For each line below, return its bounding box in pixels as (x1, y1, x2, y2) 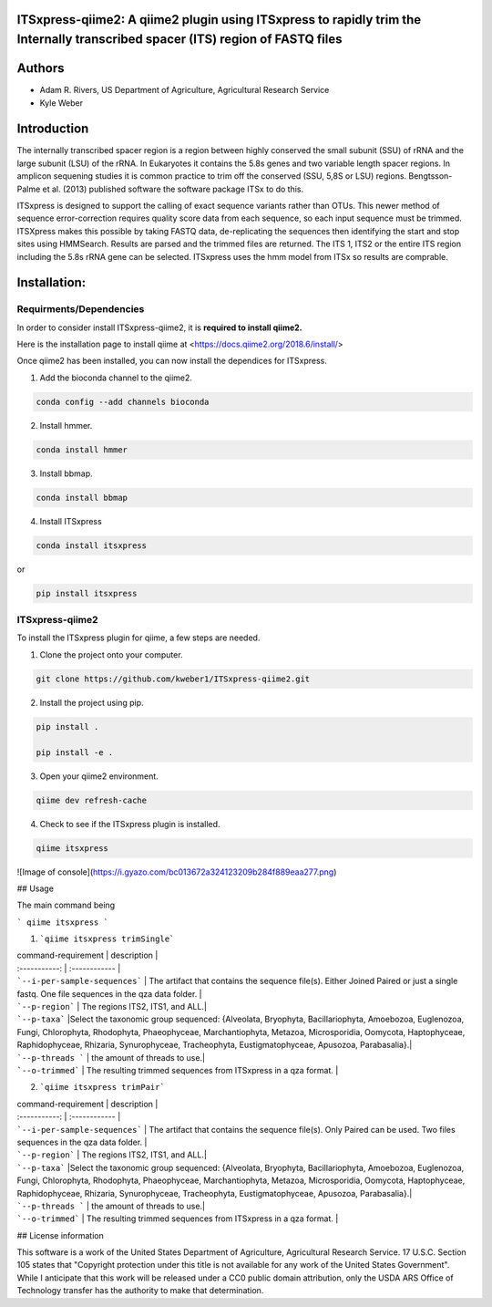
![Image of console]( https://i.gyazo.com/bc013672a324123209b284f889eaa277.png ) (16, 866, 337, 877)
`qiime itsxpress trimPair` (39, 1082, 166, 1093)
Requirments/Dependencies (16, 303, 145, 316)
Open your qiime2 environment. (39, 771, 159, 782)
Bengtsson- (408, 171, 453, 182)
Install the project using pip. (39, 697, 145, 708)
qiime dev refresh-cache (36, 794, 148, 805)
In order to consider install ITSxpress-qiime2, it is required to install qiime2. (16, 322, 302, 333)
